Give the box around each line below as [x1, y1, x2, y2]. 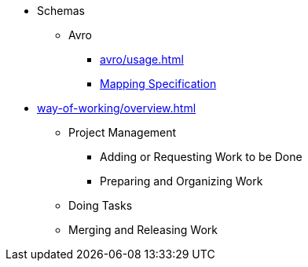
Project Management [68, 126, 177, 139]
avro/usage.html [100, 53, 184, 66]
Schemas [37, 4, 85, 17]
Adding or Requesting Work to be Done [100, 150, 302, 163]
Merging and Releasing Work [68, 223, 218, 236]
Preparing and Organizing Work [100, 174, 263, 188]
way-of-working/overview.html [37, 101, 196, 115]
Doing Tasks [68, 199, 133, 212]
